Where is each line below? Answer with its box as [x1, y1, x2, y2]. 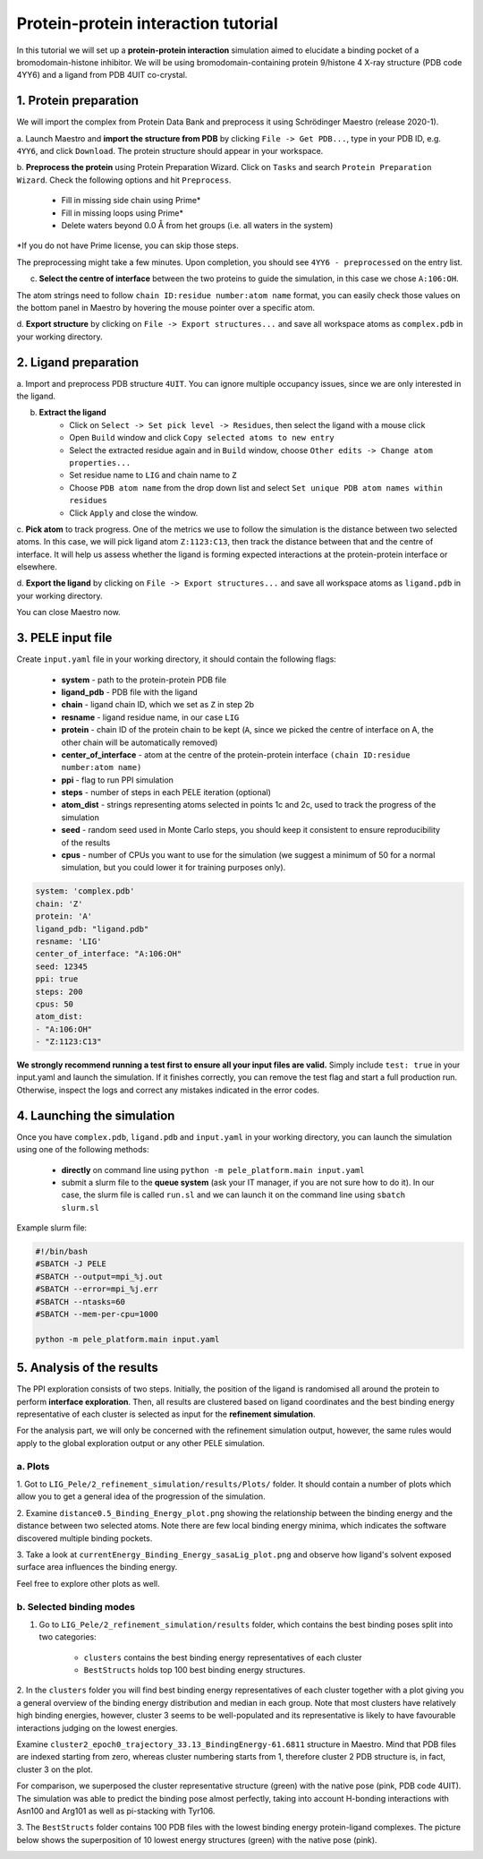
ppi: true [35, 974, 79, 984]
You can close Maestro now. [16, 607, 121, 618]
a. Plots [16, 1460, 50, 1472]
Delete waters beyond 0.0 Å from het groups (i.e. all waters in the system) [61, 219, 334, 230]
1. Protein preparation [16, 93, 139, 108]
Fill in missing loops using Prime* [61, 207, 183, 218]
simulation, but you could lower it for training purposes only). [61, 862, 286, 873]
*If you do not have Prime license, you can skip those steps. [16, 240, 239, 251]
